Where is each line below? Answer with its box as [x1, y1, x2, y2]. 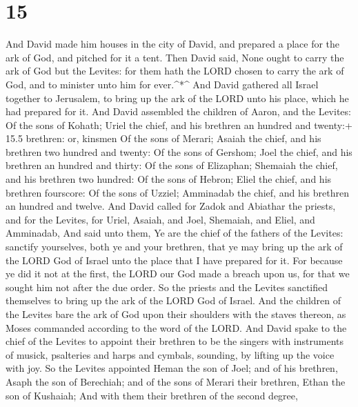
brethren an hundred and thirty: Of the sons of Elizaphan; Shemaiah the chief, [6, 158, 338, 172]
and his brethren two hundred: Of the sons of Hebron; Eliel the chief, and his [6, 172, 332, 186]
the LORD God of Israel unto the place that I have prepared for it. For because [6, 252, 343, 267]
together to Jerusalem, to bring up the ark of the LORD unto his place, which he [6, 90, 349, 105]
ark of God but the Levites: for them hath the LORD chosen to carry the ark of [6, 63, 344, 78]
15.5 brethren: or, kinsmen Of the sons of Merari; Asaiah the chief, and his [6, 131, 321, 146]
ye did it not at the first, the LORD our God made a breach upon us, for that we [6, 266, 350, 281]
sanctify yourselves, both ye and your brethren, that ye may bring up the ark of [6, 239, 343, 254]
